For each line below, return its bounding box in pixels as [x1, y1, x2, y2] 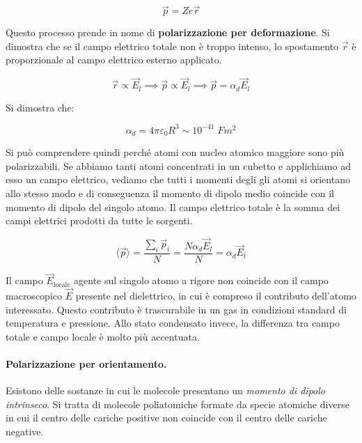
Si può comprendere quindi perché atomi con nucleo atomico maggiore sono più [6, 145, 345, 160]
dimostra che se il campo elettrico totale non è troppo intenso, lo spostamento [6, 38, 339, 53]
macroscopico [6, 288, 62, 303]
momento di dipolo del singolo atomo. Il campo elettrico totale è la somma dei [6, 199, 340, 214]
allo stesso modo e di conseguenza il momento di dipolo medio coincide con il [6, 186, 334, 200]
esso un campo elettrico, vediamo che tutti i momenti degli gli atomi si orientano [6, 172, 350, 187]
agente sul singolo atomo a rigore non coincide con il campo [74, 273, 329, 288]
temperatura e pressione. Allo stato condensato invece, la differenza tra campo [6, 316, 340, 330]
